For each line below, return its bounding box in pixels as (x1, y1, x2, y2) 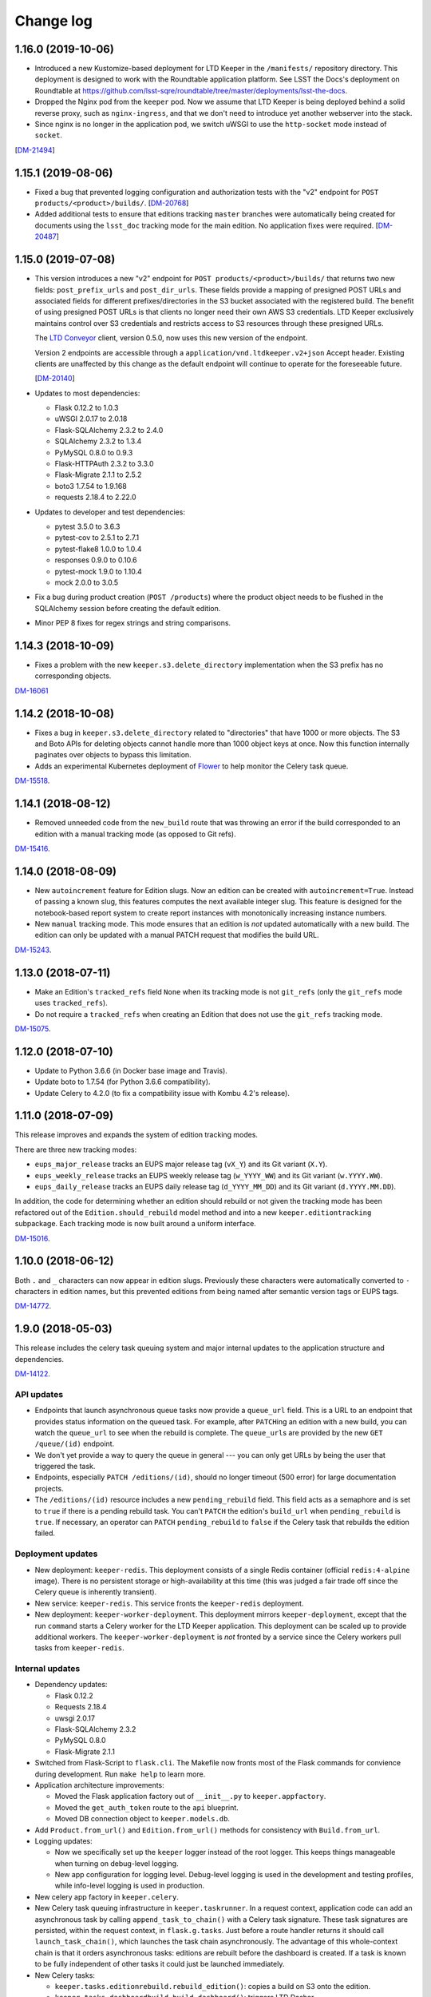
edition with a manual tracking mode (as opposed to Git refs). (34, 829, 236, 839)
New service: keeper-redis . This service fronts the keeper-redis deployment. (34, 1598, 304, 1608)
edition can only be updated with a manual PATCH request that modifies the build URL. (34, 931, 319, 940)
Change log (14, 12, 93, 30)
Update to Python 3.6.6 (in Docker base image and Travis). (34, 1066, 227, 1075)
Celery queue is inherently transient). (34, 1587, 157, 1597)
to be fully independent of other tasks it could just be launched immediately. (34, 1959, 285, 1969)
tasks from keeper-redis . (34, 1643, 125, 1653)
